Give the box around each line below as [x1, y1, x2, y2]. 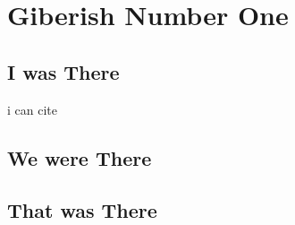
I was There [7, 57, 120, 85]
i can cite [7, 100, 57, 118]
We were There [7, 143, 152, 171]
